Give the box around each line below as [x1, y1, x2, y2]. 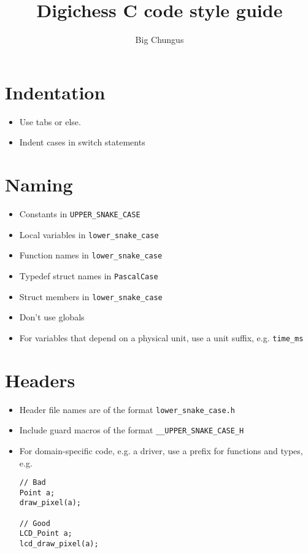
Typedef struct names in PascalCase [19, 269, 158, 282]
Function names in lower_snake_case [19, 249, 163, 261]
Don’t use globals [19, 311, 85, 323]
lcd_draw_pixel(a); [19, 539, 99, 549]
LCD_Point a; [19, 529, 72, 538]
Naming [5, 172, 73, 197]
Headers [5, 367, 75, 392]
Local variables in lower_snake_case [19, 228, 159, 241]
